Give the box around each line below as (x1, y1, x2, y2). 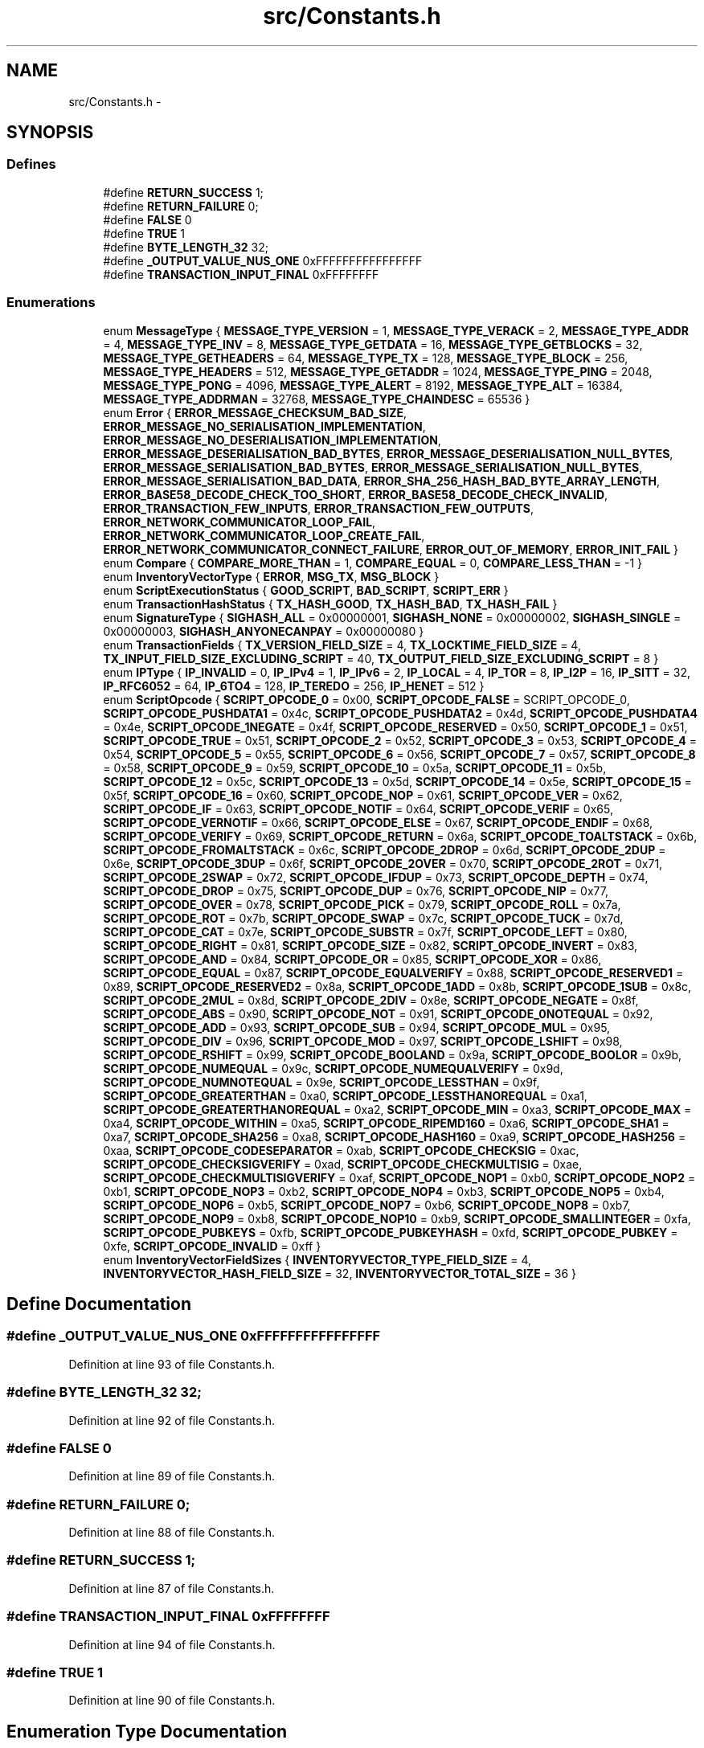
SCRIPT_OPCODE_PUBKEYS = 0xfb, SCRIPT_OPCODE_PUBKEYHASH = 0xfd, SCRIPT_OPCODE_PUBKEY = (103, 1225, 678, 1239)
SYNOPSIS (6, 122, 94, 143)
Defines (6, 156, 56, 173)
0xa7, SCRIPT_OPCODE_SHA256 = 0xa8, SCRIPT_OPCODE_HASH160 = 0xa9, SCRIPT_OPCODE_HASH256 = (103, 1129, 686, 1144)
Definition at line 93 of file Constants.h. (68, 1357, 276, 1371)
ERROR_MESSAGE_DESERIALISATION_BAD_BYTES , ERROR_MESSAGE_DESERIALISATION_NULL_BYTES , (103, 446, 673, 461)
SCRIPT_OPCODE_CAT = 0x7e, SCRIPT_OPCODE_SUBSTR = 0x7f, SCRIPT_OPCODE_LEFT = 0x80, (103, 924, 628, 939)
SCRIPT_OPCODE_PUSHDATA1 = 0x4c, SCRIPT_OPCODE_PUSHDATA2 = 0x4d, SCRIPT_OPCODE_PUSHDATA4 (103, 706, 698, 720)
